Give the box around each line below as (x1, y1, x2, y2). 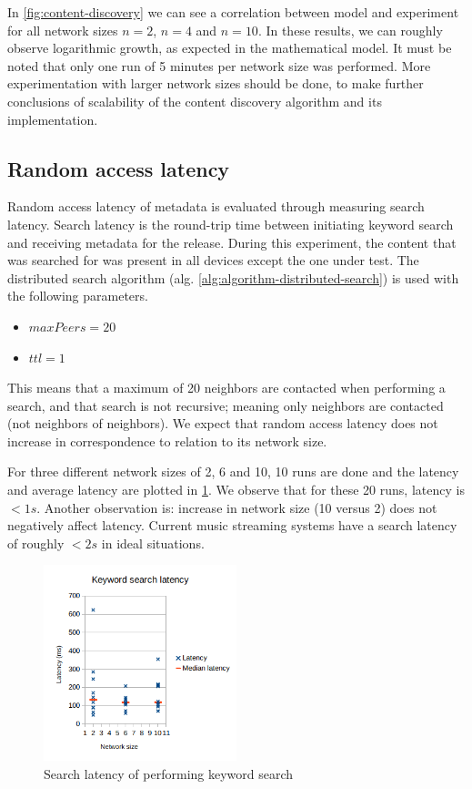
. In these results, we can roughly (257, 20, 443, 39)
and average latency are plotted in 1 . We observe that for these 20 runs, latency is (7, 480, 465, 499)
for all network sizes (7, 20, 118, 39)
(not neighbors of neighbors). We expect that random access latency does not (7, 414, 438, 433)
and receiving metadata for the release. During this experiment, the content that (7, 232, 457, 251)
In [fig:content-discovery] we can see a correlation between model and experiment (7, 3, 459, 21)
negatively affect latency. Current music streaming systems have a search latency (7, 516, 457, 535)
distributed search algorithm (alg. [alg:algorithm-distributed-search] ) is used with (7, 268, 459, 287)
